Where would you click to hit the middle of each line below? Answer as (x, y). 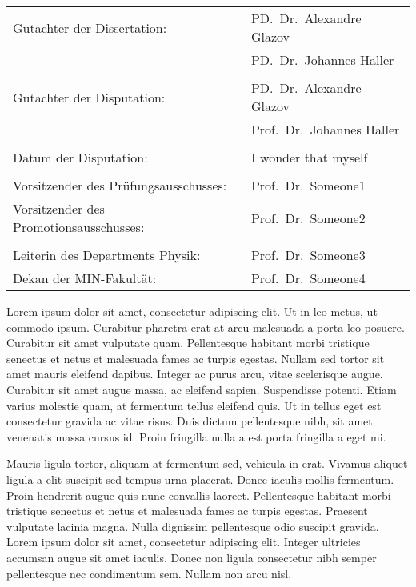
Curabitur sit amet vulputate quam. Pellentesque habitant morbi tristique (188, 343)
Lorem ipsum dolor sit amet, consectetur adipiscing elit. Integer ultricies (184, 542)
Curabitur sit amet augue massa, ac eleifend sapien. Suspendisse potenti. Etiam (202, 389)
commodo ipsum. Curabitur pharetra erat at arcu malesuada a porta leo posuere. (206, 327)
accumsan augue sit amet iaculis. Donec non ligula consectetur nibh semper (192, 557)
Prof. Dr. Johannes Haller (325, 129)
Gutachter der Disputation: (89, 97)
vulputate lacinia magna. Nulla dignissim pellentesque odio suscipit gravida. (193, 526)
